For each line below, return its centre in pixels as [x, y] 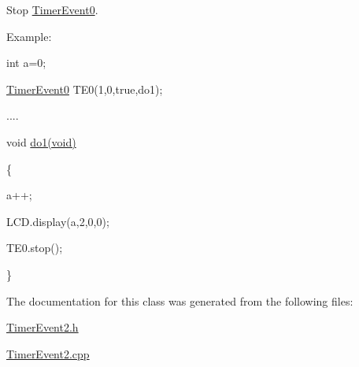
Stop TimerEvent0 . [52, 9]
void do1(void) [41, 141]
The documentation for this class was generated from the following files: [180, 300]
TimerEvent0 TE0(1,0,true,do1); [85, 89]
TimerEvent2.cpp [48, 353]
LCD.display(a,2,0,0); [58, 221]
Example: [29, 36]
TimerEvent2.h [43, 327]
